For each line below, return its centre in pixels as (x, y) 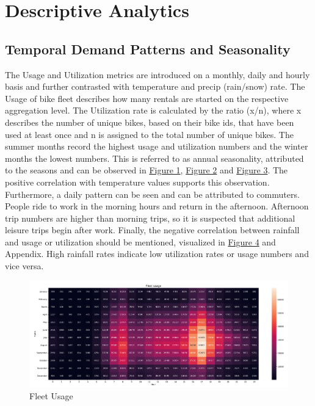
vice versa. (24, 266)
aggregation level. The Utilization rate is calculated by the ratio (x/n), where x (153, 110)
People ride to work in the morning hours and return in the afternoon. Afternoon (157, 206)
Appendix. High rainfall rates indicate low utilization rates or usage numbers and (157, 254)
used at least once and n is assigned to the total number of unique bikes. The (149, 134)
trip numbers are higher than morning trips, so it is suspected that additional (150, 218)
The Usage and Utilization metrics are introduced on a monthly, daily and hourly (157, 74)
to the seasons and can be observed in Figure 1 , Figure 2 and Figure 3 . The (147, 170)
